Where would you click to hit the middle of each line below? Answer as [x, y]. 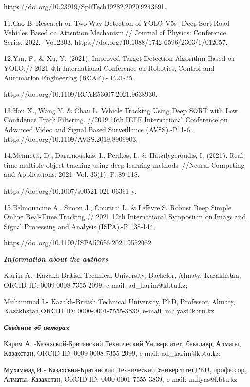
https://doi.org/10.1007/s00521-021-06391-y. [70, 190]
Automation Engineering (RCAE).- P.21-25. [69, 77]
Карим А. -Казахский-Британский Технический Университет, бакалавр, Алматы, [123, 343]
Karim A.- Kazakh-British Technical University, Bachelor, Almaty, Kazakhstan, [123, 275]
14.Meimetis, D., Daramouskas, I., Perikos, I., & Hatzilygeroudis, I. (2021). [116, 155]
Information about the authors [56, 259]
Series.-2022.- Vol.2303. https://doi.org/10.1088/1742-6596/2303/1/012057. [116, 42]
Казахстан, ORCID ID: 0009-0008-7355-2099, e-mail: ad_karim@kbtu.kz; [112, 353]
